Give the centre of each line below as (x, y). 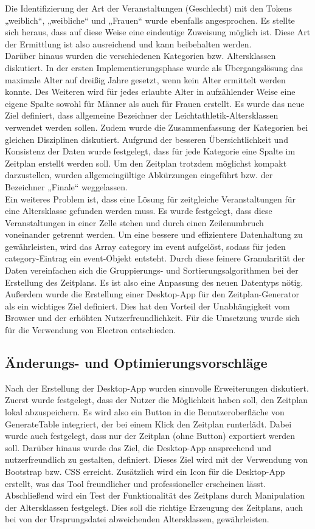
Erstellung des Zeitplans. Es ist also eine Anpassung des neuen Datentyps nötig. (154, 282)
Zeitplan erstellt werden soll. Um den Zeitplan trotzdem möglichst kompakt (146, 163)
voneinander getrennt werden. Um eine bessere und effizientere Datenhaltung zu (154, 234)
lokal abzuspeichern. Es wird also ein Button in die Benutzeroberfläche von (145, 412)
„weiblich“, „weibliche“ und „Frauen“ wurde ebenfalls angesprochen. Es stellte (150, 20)
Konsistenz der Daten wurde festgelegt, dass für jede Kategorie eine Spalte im (150, 151)
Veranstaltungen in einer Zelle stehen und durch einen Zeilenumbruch (134, 222)
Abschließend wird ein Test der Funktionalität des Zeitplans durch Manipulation (155, 495)
